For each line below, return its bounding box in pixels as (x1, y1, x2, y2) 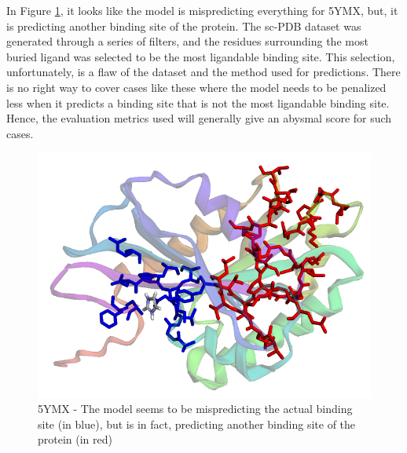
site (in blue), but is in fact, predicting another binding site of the (38, 415, 356, 432)
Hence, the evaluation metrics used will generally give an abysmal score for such (6, 110, 392, 126)
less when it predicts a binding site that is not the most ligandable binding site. (6, 94, 390, 111)
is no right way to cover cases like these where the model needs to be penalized (6, 79, 387, 95)
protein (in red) (38, 431, 112, 448)
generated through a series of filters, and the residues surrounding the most (6, 33, 368, 49)
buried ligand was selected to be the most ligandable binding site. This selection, (6, 48, 395, 64)
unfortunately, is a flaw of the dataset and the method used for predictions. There (6, 64, 401, 80)
